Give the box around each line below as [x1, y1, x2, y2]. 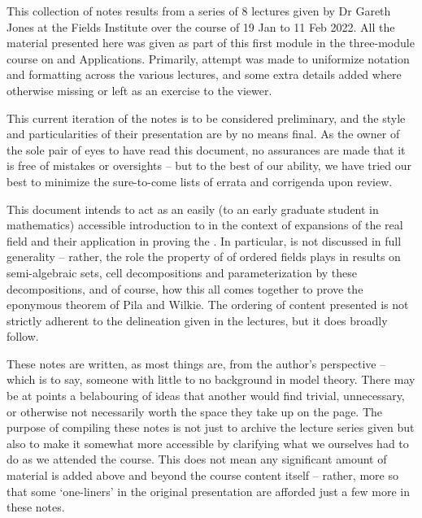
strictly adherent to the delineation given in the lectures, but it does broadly [7, 311, 388, 329]
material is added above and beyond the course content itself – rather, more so [7, 467, 398, 484]
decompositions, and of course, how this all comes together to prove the [7, 280, 363, 297]
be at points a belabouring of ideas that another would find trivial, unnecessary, [7, 387, 405, 404]
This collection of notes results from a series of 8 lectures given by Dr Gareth [7, 2, 391, 19]
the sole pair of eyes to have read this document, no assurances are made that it [7, 141, 406, 158]
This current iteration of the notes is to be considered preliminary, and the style [7, 109, 406, 126]
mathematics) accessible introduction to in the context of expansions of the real [7, 216, 403, 233]
